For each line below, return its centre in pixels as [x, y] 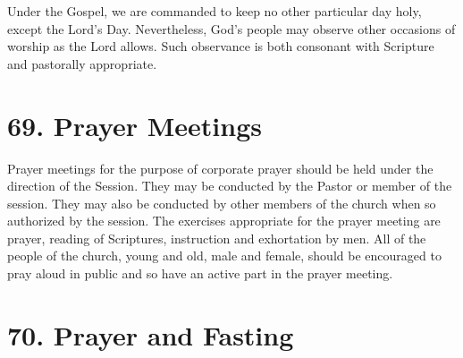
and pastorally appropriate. [82, 63]
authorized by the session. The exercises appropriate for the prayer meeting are [224, 221]
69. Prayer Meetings [135, 125]
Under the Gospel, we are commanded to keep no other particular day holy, [215, 11]
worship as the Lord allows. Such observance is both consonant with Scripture [221, 46]
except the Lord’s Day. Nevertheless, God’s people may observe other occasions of [231, 28]
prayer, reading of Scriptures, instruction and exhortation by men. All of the [217, 238]
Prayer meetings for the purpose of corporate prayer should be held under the [220, 168]
